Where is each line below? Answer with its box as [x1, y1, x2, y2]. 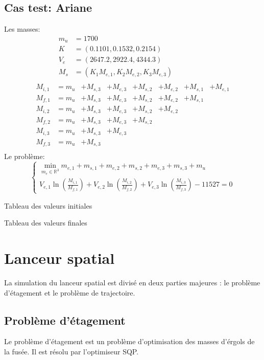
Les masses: [4, 24, 40, 34]
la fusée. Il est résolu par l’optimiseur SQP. [4, 346, 139, 356]
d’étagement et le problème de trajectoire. [4, 287, 135, 298]
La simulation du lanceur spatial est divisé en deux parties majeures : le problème [4, 277, 260, 287]
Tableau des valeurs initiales [4, 200, 92, 211]
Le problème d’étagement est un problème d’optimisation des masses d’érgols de [4, 336, 255, 347]
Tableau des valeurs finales [4, 217, 87, 228]
